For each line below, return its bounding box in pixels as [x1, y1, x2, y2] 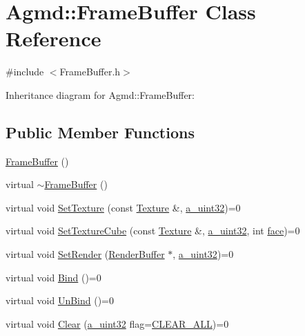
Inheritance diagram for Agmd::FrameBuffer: [6, 87, 195, 102]
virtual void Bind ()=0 [6, 270, 101, 284]
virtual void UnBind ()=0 [6, 293, 115, 308]
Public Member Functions [6, 121, 195, 142]
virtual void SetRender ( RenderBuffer [6, 247, 165, 261]
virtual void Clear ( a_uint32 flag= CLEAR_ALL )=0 [6, 316, 229, 330]
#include [6, 64, 44, 79]
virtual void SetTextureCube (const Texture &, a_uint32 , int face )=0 [6, 223, 300, 238]
